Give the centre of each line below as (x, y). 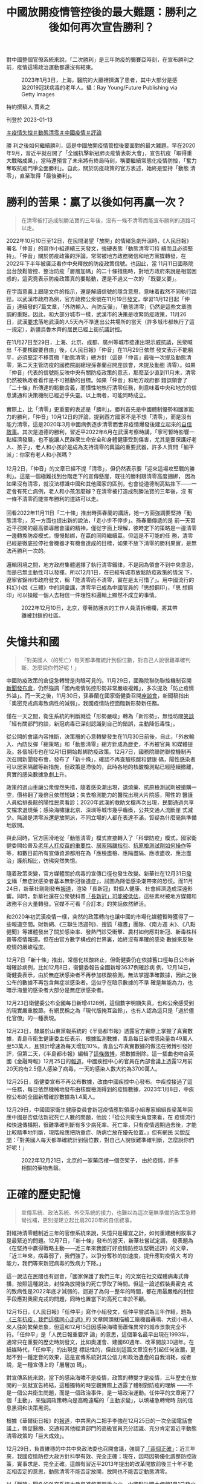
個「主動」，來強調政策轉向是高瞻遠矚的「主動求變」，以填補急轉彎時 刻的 (97, 1400)
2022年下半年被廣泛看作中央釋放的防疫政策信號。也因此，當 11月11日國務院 (100, 263)
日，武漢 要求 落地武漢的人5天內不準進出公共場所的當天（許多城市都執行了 (98, 322)
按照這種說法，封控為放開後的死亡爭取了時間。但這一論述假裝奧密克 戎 (105, 1284)
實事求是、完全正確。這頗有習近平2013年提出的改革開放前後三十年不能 (105, 1464)
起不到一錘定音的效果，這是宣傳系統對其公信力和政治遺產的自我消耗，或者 (99, 1357)
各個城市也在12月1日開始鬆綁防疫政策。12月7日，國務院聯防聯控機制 (101, 752)
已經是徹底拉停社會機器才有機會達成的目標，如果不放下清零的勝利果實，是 (99, 543)
